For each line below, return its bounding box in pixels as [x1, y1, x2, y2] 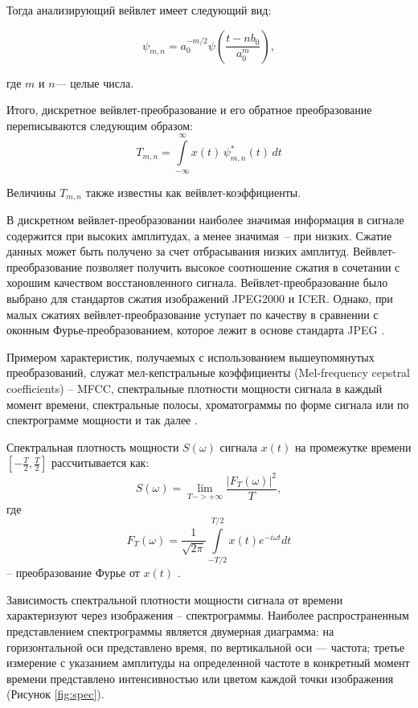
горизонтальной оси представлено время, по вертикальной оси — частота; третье [6, 638, 405, 655]
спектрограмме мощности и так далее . [6, 411, 198, 428]
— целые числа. [55, 74, 134, 91]
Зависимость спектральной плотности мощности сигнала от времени [6, 591, 343, 608]
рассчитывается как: [51, 454, 150, 471]
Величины [6, 183, 56, 200]
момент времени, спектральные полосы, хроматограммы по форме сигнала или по [6, 395, 409, 412]
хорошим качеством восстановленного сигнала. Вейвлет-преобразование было [6, 274, 388, 291]
